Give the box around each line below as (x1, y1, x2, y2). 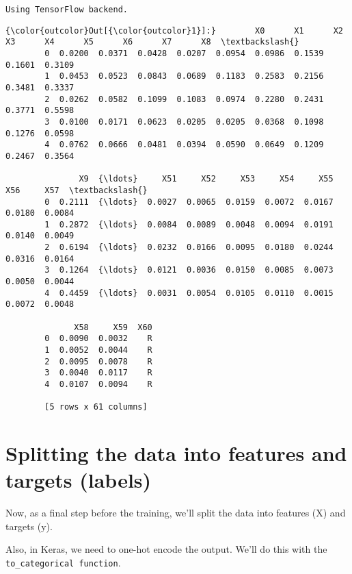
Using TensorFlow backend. (5, 5, 128, 14)
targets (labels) (5, 466, 152, 494)
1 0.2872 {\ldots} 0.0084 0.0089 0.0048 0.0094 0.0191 (44, 219, 334, 229)
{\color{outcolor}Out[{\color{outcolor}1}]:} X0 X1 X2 (5, 25, 343, 36)
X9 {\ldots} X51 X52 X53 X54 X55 (79, 174, 334, 184)
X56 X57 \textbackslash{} (5, 185, 148, 195)
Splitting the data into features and (5, 439, 347, 467)
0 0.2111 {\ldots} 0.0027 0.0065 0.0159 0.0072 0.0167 (44, 197, 334, 207)
